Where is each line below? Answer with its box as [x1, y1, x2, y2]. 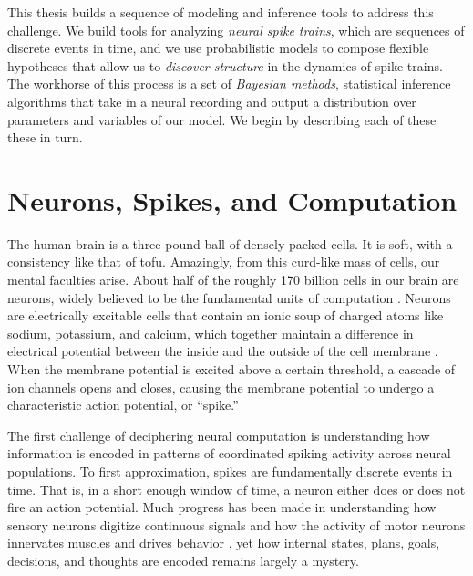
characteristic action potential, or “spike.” [7, 395, 239, 414]
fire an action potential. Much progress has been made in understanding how [7, 497, 437, 517]
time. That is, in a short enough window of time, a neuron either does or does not [7, 479, 466, 498]
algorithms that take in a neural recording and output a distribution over [7, 91, 416, 110]
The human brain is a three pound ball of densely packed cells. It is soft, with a [7, 234, 453, 253]
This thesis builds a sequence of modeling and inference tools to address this [7, 3, 434, 21]
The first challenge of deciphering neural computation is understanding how [7, 425, 430, 445]
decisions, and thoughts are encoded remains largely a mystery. [7, 550, 359, 570]
